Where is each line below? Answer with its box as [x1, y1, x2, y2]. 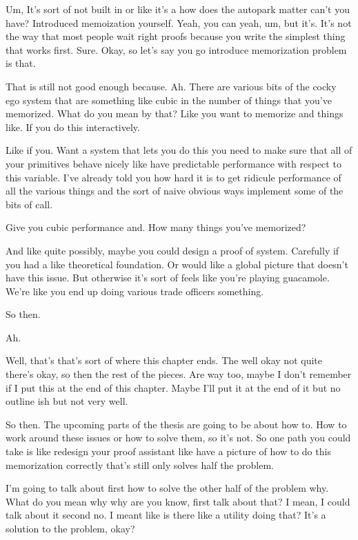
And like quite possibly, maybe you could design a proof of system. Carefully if [6, 243, 339, 257]
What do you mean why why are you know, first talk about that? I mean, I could [6, 494, 350, 508]
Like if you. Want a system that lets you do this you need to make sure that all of [6, 143, 352, 157]
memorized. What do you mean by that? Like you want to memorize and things [6, 106, 344, 121]
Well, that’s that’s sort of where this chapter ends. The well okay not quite [6, 353, 322, 368]
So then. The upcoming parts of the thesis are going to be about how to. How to [6, 417, 347, 431]
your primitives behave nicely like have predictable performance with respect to [6, 156, 341, 170]
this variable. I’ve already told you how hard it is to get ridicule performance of [6, 170, 341, 184]
